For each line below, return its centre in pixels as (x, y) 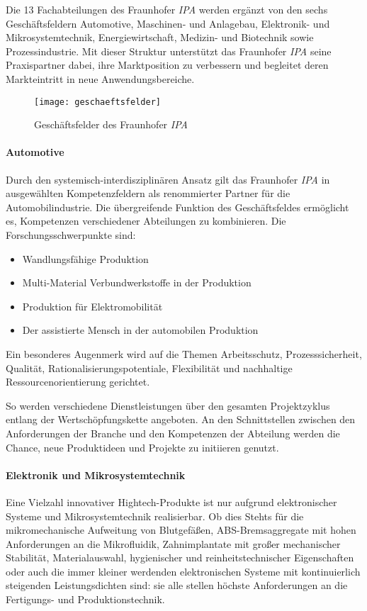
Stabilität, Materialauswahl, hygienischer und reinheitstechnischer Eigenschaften (180, 557)
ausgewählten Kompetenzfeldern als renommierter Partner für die (148, 193)
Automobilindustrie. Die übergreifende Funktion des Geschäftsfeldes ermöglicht (177, 207)
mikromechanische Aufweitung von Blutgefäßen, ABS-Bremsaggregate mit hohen (181, 530)
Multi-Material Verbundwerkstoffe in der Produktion (137, 282)
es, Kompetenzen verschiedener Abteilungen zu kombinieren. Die (146, 221)
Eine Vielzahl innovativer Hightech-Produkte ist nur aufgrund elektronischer (171, 501)
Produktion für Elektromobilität (92, 306)
